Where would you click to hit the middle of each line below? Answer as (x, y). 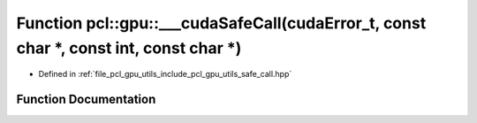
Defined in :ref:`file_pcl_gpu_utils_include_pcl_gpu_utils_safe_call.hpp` (165, 74)
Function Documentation (86, 100)
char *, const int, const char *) (129, 48)
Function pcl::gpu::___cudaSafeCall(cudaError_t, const (221, 23)
